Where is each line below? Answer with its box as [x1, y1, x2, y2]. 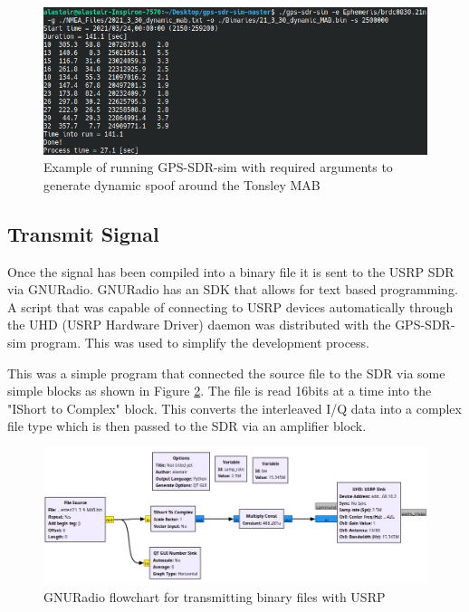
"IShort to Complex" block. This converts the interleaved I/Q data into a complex [7, 398, 462, 417]
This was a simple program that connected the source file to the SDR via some [7, 363, 445, 382]
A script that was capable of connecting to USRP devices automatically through [7, 297, 454, 316]
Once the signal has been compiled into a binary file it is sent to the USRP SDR [7, 262, 455, 281]
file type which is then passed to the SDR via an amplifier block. [7, 416, 367, 435]
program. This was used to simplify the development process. [30, 333, 370, 352]
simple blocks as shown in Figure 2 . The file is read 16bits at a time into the [7, 381, 432, 400]
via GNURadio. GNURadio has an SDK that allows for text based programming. [7, 280, 458, 299]
